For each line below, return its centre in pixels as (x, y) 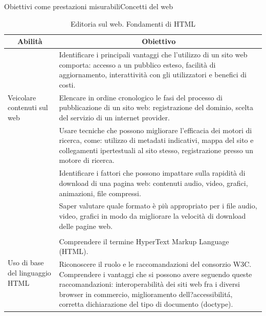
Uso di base (26, 262)
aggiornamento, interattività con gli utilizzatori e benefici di (153, 75)
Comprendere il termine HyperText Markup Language (144, 241)
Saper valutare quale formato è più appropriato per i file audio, (158, 206)
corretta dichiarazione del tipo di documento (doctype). (146, 304)
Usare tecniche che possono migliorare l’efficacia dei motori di (156, 130)
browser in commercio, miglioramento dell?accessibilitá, (146, 294)
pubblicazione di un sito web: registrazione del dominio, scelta (156, 107)
